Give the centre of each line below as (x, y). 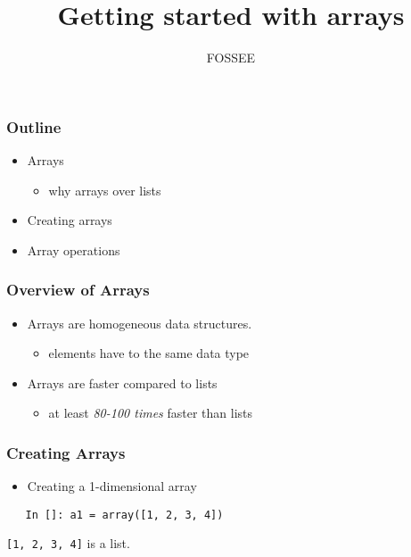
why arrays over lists (105, 190)
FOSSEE (231, 58)
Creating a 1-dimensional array (112, 486)
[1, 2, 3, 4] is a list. (68, 543)
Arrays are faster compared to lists (122, 382)
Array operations (74, 249)
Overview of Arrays (78, 290)
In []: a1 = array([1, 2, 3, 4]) (124, 515)
